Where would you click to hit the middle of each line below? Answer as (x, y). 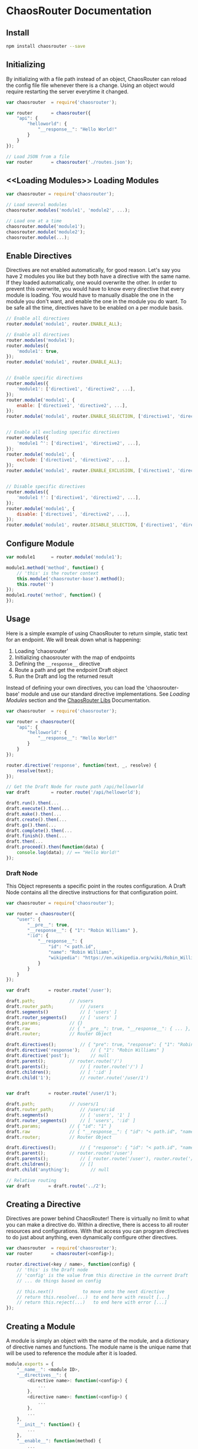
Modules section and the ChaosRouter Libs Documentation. (78, 700)
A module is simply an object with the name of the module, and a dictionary (98, 1340)
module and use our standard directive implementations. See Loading (105, 694)
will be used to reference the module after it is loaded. (72, 1353)
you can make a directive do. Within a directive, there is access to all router (97, 1225)
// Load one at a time (34, 221)
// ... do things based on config (59, 1281)
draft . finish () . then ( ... (37, 836)
